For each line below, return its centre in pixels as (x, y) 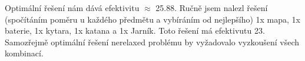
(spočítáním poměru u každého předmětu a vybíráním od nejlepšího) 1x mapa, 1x (152, 19)
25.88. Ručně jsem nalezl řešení (212, 8)
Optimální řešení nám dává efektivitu (72, 8)
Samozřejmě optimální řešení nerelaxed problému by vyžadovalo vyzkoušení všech (152, 42)
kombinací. (24, 53)
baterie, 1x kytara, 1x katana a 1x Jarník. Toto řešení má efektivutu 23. (135, 31)
